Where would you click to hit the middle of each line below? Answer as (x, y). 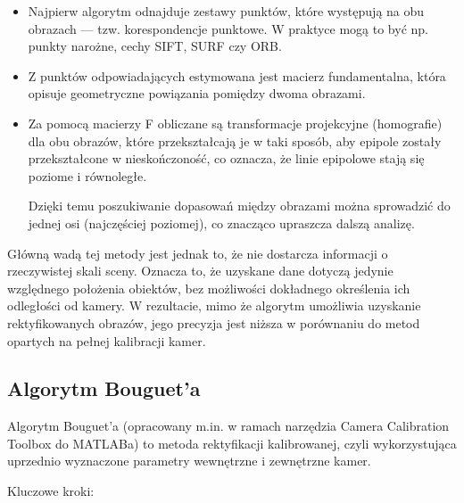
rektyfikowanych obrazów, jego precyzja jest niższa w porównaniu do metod (214, 322)
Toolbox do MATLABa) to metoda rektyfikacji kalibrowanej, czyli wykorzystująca (232, 443)
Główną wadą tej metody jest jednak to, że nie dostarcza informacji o (198, 253)
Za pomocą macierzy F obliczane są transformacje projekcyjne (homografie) (235, 123)
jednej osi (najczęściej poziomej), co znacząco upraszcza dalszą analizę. (221, 223)
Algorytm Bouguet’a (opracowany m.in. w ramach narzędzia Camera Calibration (228, 426)
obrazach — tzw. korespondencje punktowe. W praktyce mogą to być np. (228, 28)
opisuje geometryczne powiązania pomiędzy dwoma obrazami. (197, 93)
